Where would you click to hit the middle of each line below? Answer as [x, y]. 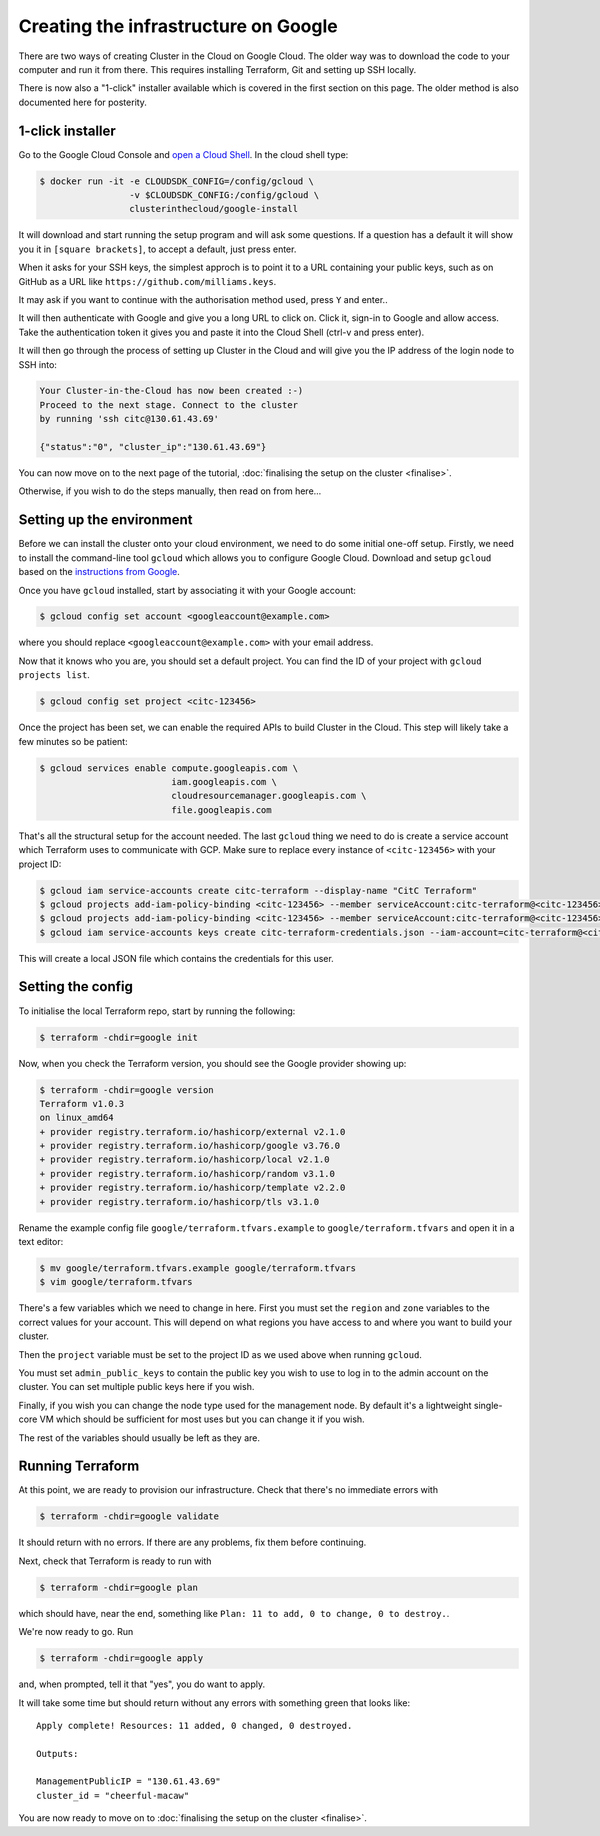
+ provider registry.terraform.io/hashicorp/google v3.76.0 [190, 1146]
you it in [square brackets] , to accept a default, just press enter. [157, 249]
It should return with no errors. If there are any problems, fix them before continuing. [192, 1542]
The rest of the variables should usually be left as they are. [139, 1437]
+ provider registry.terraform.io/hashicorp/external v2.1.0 [192, 1131]
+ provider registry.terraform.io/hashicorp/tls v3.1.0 [179, 1201]
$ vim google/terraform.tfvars [116, 1282]
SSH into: [37, 364]
